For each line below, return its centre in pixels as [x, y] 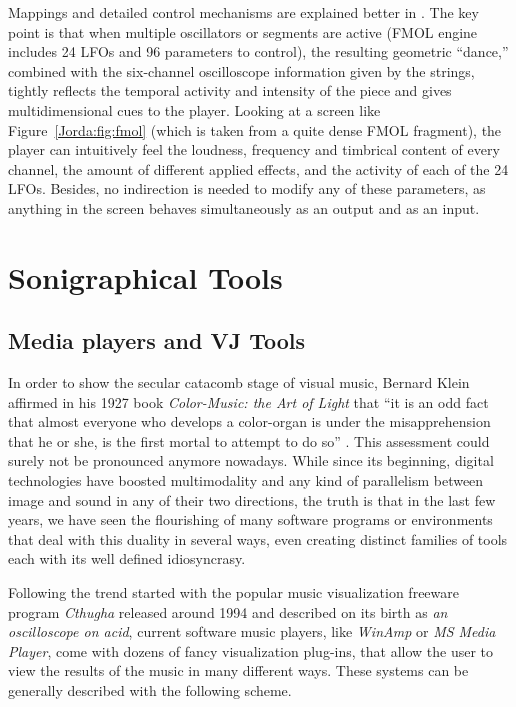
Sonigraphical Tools [145, 276]
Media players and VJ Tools [156, 340]
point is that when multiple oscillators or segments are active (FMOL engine [243, 31]
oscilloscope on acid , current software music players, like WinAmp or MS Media [252, 631]
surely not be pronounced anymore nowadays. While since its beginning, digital [251, 460]
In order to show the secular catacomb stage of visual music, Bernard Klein [239, 382]
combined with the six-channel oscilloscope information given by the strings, [241, 70]
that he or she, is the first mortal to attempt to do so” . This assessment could [249, 440]
